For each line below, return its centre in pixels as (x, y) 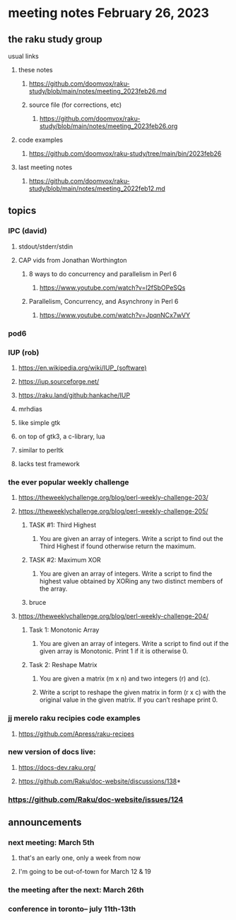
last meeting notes (45, 167)
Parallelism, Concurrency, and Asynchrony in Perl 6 (104, 301)
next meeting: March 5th (51, 843)
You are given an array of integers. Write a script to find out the (131, 539)
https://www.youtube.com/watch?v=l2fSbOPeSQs (112, 288)
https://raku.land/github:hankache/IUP (74, 395)
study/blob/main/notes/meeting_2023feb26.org (108, 126)
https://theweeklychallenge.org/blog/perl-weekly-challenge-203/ (113, 498)
